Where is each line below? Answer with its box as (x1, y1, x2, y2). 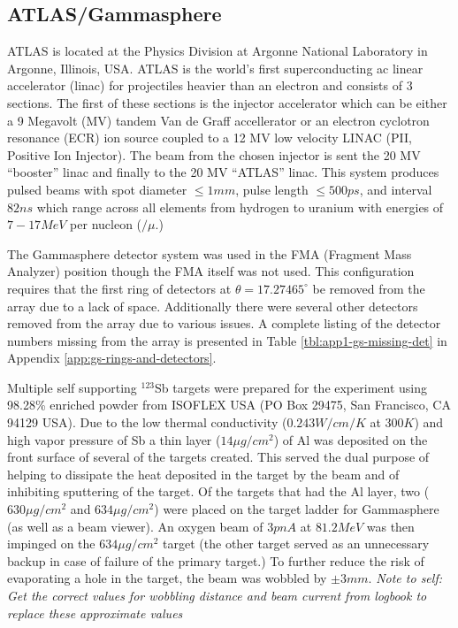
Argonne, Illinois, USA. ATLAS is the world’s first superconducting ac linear (7, 58, 424, 77)
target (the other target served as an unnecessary (163, 534, 430, 553)
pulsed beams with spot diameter (7, 180, 187, 198)
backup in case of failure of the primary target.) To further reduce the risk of (7, 551, 424, 570)
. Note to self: (368, 569, 442, 587)
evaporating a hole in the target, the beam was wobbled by (7, 569, 327, 587)
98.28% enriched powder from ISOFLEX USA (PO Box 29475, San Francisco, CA (7, 395, 451, 414)
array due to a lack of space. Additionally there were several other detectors (7, 296, 418, 315)
